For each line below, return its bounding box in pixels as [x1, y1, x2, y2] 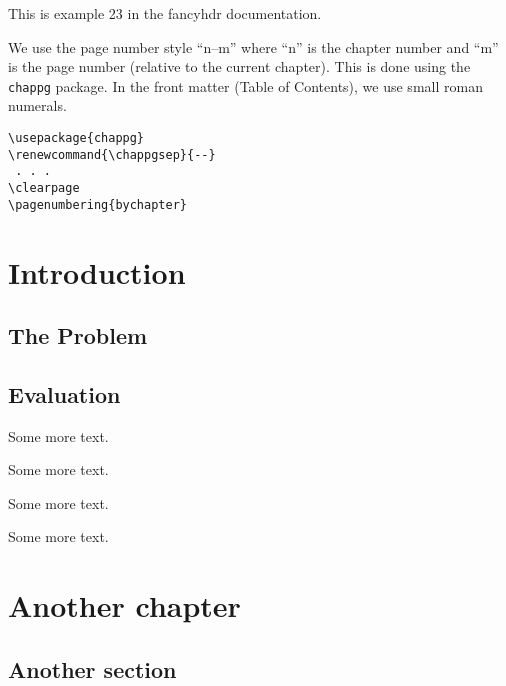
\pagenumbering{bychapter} [8, 197, 187, 212]
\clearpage [8, 181, 80, 195]
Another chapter [8, 585, 241, 626]
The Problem [8, 320, 148, 351]
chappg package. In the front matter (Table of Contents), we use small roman [8, 75, 483, 96]
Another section [8, 653, 177, 684]
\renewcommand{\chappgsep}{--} [8, 147, 216, 162]
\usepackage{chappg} [8, 131, 145, 146]
